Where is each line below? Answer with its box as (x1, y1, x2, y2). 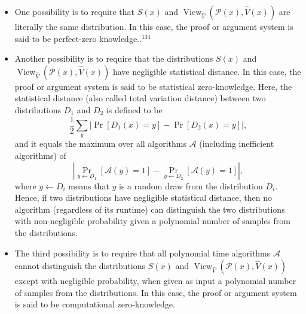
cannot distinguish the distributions (14, 259, 145, 272)
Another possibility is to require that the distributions (14, 52, 213, 65)
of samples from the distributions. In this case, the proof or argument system (14, 286, 297, 298)
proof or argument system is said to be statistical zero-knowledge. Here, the (14, 80, 292, 92)
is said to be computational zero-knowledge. (14, 298, 175, 310)
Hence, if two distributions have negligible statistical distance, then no (14, 191, 272, 204)
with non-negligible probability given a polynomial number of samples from (14, 215, 290, 227)
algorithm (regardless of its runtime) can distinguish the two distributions (14, 203, 285, 215)
